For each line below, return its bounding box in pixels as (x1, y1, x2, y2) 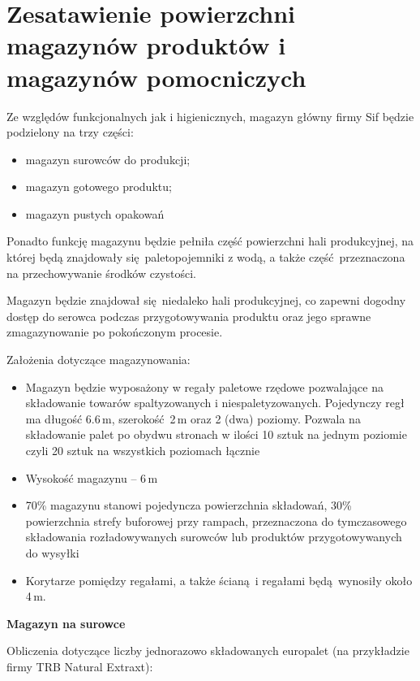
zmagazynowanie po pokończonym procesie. (6, 323, 223, 340)
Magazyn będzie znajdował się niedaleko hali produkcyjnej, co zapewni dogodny (6, 292, 406, 309)
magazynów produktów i (6, 28, 286, 62)
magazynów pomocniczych (6, 60, 306, 93)
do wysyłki (25, 544, 79, 561)
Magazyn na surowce (6, 614, 126, 631)
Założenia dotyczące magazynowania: (6, 351, 191, 368)
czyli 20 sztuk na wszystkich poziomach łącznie (25, 442, 260, 458)
